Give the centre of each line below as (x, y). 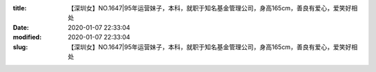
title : (20, 8)
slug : (20, 47)
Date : (21, 27)
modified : (27, 37)
